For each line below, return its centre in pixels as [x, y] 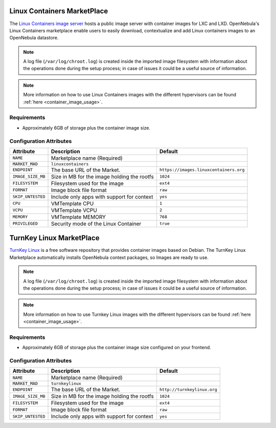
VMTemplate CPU [72, 203]
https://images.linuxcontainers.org [202, 170]
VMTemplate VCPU [74, 210]
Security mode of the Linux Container [96, 224]
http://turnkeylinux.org [188, 389]
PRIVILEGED [25, 223]
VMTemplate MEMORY [78, 217]
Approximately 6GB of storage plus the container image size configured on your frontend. [117, 348]
